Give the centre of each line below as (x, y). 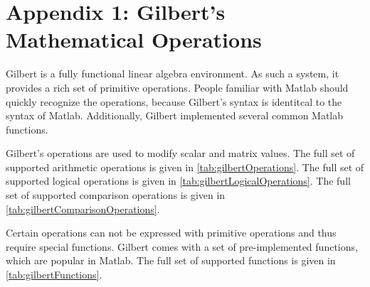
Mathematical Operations (134, 39)
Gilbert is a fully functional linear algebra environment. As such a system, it (173, 74)
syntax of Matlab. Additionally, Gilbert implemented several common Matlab (175, 115)
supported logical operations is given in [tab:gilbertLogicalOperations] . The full (178, 181)
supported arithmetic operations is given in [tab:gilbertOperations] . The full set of (185, 167)
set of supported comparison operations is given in (116, 195)
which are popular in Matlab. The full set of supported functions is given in (171, 260)
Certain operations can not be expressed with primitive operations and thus (171, 233)
